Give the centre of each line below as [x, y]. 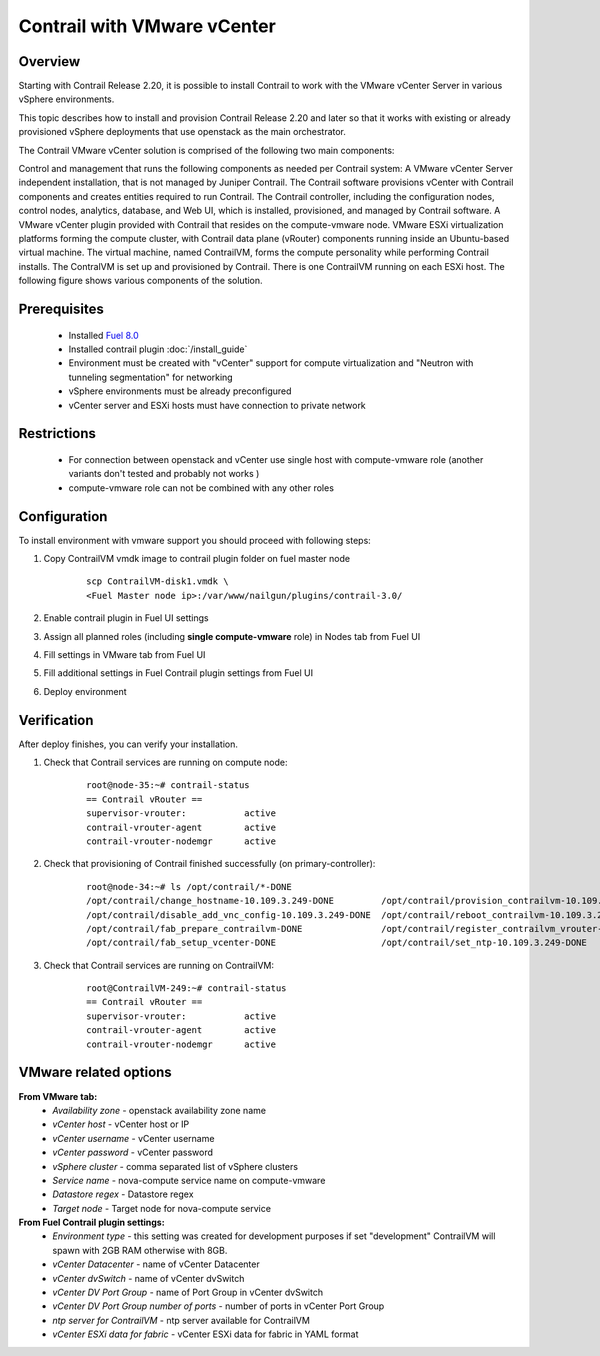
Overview [49, 61]
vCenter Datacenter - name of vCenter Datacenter [156, 1264]
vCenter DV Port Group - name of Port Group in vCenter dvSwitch [188, 1292]
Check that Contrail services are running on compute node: [165, 762]
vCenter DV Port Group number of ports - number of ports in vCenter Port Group [218, 1306]
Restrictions [57, 433]
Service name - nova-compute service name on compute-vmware [189, 1180]
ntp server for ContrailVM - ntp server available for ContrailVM [181, 1320]
